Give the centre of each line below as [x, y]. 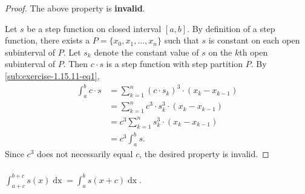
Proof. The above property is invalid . [75, 8]
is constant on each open [254, 40]
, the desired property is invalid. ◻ [204, 153]
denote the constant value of [146, 52]
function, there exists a [48, 40]
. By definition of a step [231, 28]
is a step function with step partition [175, 64]
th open [254, 52]
